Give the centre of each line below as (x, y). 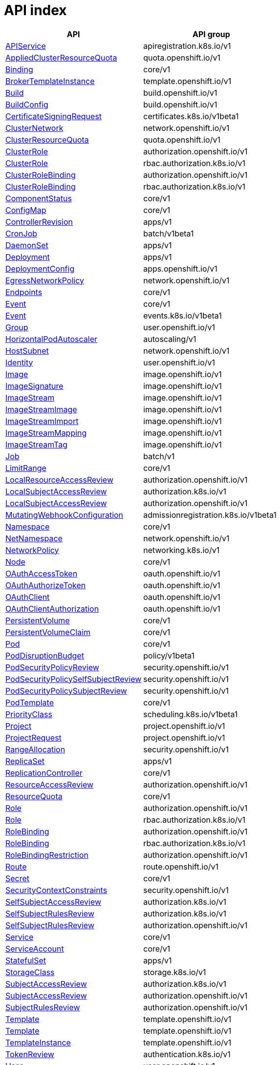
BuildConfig (27, 104)
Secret (18, 878)
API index (35, 10)
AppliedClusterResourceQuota (61, 57)
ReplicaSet (25, 761)
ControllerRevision (39, 222)
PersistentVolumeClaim (48, 632)
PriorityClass (29, 714)
